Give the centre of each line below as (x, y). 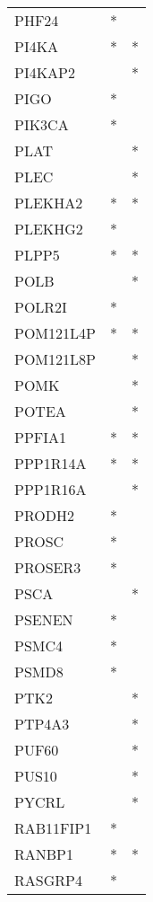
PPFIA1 (41, 437)
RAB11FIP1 (53, 828)
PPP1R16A (51, 489)
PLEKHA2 (49, 203)
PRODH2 (44, 515)
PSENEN (44, 619)
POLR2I (41, 307)
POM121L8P (55, 359)
